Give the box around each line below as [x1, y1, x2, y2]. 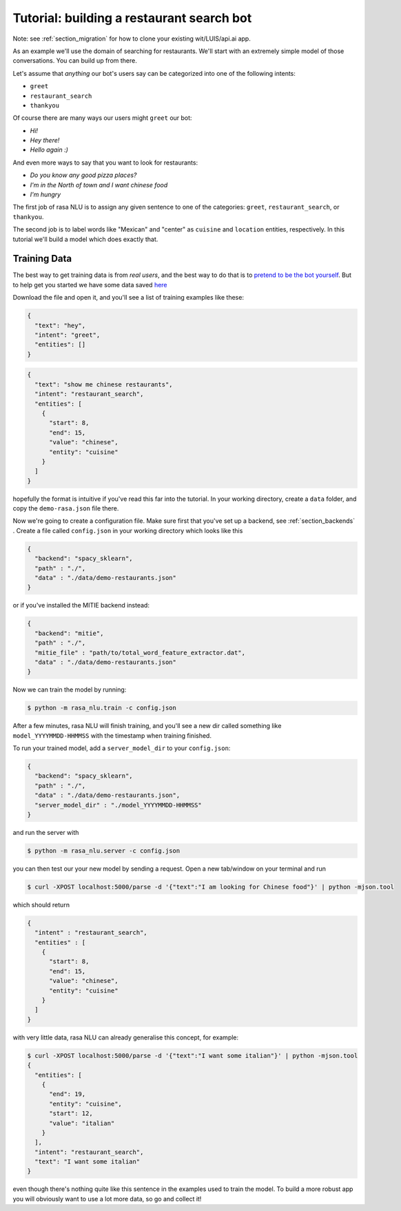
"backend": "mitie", [34, 629, 104, 637]
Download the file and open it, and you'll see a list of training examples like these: [12, 293, 245, 302]
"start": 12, [49, 1110, 93, 1117]
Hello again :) [30, 145, 69, 154]
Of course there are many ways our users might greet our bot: [12, 114, 192, 122]
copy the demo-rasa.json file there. [12, 504, 119, 513]
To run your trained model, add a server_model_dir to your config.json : [12, 744, 231, 752]
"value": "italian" [49, 1119, 115, 1127]
